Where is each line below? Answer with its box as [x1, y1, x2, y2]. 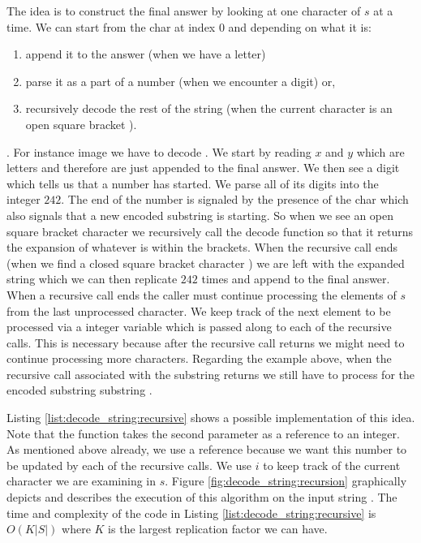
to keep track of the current [263, 456, 401, 473]
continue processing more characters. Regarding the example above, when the [6, 350, 392, 367]
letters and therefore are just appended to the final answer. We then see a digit [6, 159, 400, 176]
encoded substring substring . [6, 381, 153, 399]
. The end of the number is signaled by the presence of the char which [61, 191, 409, 208]
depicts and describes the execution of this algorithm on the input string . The [6, 489, 397, 506]
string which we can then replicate [6, 270, 178, 287]
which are [356, 143, 405, 160]
